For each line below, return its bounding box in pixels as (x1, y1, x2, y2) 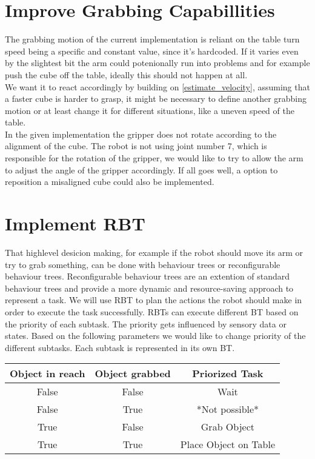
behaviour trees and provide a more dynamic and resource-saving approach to (5, 281, 294, 294)
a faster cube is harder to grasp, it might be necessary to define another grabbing (5, 92, 307, 105)
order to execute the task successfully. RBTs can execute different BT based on (5, 305, 299, 318)
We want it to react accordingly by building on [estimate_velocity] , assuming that (5, 80, 310, 93)
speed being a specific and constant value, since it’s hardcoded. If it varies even (5, 44, 299, 57)
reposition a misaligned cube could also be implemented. (5, 175, 214, 188)
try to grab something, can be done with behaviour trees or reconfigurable (5, 258, 280, 270)
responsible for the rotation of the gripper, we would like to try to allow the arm (5, 152, 303, 164)
